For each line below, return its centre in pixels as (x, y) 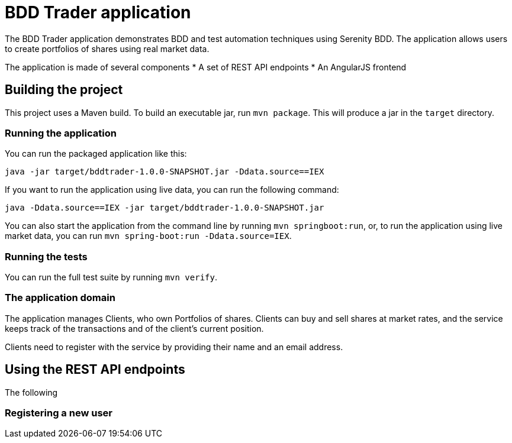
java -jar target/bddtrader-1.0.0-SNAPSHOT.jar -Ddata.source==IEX (165, 172)
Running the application (61, 133)
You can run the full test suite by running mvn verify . (111, 277)
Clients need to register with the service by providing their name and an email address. (174, 347)
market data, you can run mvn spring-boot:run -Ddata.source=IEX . (148, 236)
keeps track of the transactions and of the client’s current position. (134, 328)
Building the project (64, 90)
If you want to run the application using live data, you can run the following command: (172, 190)
